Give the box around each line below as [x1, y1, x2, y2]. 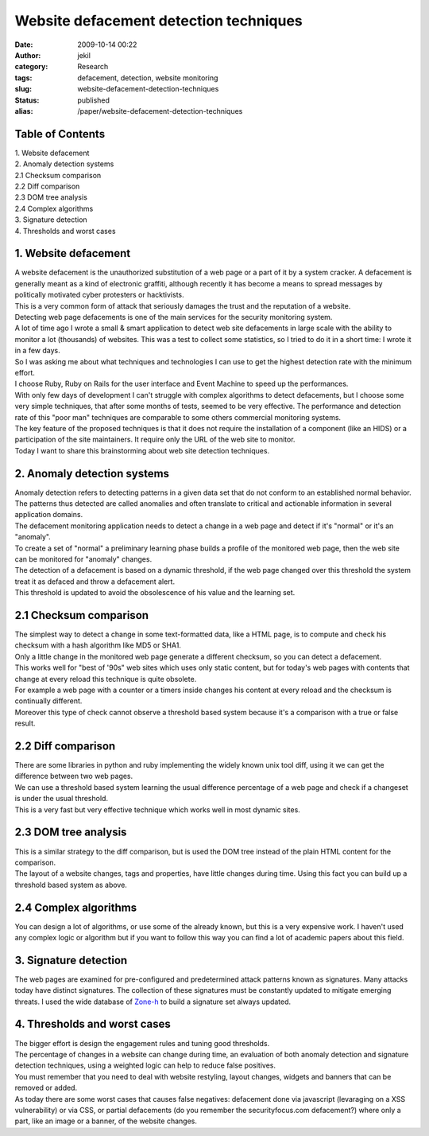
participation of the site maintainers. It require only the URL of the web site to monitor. [14, 434, 296, 445]
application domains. [14, 510, 83, 519]
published [77, 95, 110, 105]
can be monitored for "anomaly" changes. [14, 554, 153, 564]
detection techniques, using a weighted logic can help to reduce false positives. [14, 1060, 276, 1070]
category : [14, 62, 48, 72]
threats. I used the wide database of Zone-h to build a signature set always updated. [14, 997, 292, 1006]
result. [14, 718, 36, 728]
